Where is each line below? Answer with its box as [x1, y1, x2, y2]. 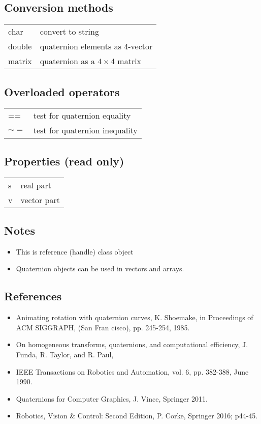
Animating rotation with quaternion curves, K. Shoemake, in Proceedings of [16, 312, 253, 323]
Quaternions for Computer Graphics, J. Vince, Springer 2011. [16, 393, 208, 404]
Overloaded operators [4, 83, 120, 99]
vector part [20, 193, 60, 206]
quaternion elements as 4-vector [40, 40, 153, 52]
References [4, 288, 62, 304]
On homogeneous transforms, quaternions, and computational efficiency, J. [16, 339, 248, 350]
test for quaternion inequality [33, 124, 138, 136]
